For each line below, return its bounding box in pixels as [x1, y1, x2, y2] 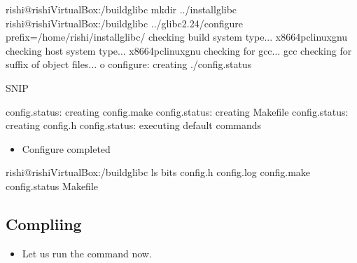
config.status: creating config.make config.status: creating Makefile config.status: [6, 104, 349, 119]
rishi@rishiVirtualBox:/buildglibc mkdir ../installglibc [6, 2, 237, 16]
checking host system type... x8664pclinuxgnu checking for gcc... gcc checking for [6, 43, 352, 58]
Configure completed [22, 141, 111, 156]
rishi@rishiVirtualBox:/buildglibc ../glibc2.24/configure [6, 15, 243, 30]
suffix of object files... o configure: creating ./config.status [6, 57, 252, 72]
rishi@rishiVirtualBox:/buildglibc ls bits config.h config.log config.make [6, 165, 311, 180]
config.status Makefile [6, 178, 98, 193]
